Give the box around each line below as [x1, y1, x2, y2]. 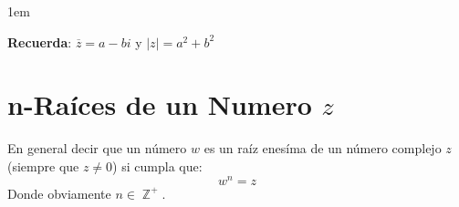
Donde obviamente [7, 183, 111, 202]
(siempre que [7, 156, 79, 175]
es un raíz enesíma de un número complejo [203, 139, 442, 158]
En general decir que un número [7, 139, 187, 158]
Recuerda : [7, 32, 72, 51]
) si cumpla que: [112, 156, 203, 175]
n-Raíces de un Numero [7, 86, 312, 123]
